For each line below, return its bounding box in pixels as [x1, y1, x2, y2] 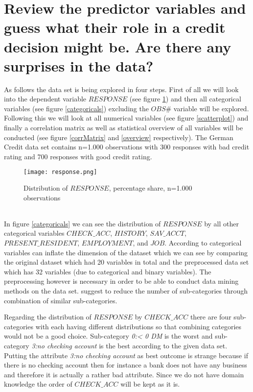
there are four [190, 312, 231, 322]
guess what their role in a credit [4, 17, 226, 37]
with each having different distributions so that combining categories [35, 321, 242, 331]
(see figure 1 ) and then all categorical [129, 94, 241, 104]
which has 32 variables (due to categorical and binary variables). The [4, 266, 211, 276]
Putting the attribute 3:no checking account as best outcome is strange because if [4, 350, 248, 360]
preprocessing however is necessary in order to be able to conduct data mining [4, 276, 239, 286]
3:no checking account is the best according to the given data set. [31, 341, 228, 350]
